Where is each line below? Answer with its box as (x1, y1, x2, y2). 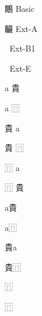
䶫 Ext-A (5, 22, 38, 34)
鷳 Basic (5, 2, 35, 14)
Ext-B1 (9, 42, 36, 54)
